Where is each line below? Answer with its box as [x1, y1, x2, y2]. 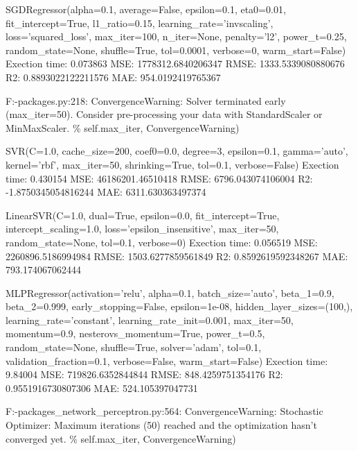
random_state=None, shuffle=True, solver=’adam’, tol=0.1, [6, 340, 262, 355]
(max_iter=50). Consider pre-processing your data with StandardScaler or [6, 107, 323, 121]
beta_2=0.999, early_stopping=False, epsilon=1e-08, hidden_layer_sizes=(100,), [6, 299, 353, 314]
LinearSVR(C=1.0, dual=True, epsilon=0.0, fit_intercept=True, [6, 207, 280, 222]
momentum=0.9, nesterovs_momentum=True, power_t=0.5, [6, 326, 265, 341]
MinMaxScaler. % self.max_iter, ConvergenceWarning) [6, 120, 240, 135]
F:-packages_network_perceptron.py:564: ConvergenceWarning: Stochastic [6, 404, 323, 418]
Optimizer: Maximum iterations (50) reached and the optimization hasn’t [6, 418, 317, 432]
